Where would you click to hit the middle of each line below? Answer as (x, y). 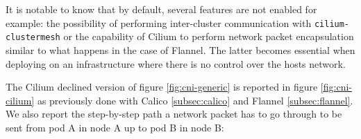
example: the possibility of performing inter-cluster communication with (159, 22)
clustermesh (33, 38)
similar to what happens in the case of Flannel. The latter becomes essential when (180, 49)
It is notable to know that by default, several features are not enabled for (161, 9)
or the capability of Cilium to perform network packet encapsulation (209, 36)
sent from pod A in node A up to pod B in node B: (115, 127)
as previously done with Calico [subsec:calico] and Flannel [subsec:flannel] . (195, 100)
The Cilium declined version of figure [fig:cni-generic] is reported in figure (162, 87)
